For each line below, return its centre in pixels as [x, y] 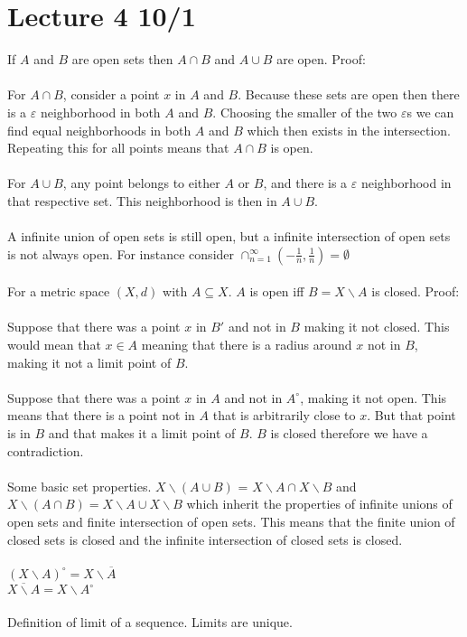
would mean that [54, 345]
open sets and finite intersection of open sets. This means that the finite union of [231, 521]
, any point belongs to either [141, 183]
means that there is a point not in [101, 415]
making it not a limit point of [89, 362]
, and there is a [305, 183]
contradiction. [46, 450]
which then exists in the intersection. [349, 130]
